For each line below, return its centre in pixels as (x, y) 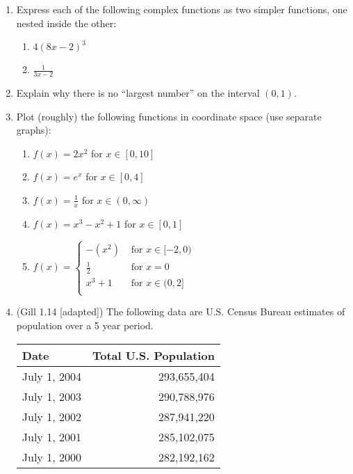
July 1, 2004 (51, 376)
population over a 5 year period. (85, 325)
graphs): (34, 130)
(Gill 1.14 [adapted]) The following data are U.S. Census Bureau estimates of (181, 311)
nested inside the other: (66, 23)
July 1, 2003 (51, 396)
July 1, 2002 (51, 416)
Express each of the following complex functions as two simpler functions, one (182, 9)
